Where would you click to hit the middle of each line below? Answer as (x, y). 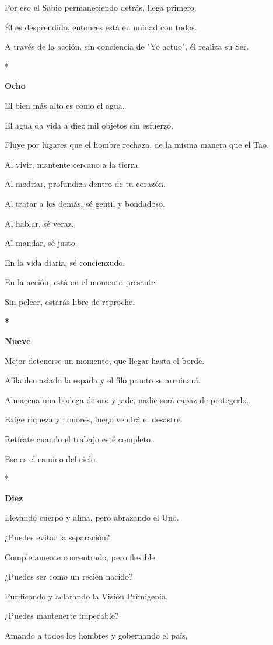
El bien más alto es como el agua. (65, 105)
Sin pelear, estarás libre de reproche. (70, 301)
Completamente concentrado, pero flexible (80, 556)
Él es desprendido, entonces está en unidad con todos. (101, 27)
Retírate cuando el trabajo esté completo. (79, 439)
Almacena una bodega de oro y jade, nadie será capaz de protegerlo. (127, 399)
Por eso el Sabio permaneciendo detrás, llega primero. (101, 7)
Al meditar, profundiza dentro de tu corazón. (85, 184)
